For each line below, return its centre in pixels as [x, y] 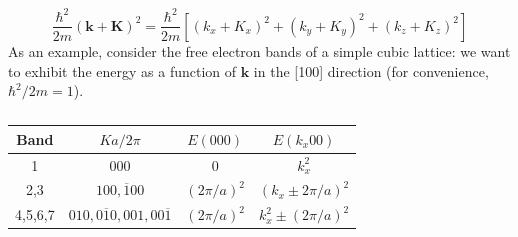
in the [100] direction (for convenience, [371, 70]
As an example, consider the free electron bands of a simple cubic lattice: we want [259, 50]
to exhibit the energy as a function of [122, 70]
